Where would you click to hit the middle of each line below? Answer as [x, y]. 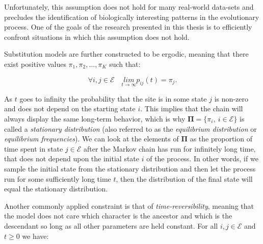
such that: [125, 64]
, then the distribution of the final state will [184, 178]
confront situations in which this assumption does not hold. [97, 36]
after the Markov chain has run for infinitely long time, [170, 148]
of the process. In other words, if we [202, 158]
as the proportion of [221, 139]
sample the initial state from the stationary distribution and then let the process [130, 168]
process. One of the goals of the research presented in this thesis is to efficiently [128, 27]
